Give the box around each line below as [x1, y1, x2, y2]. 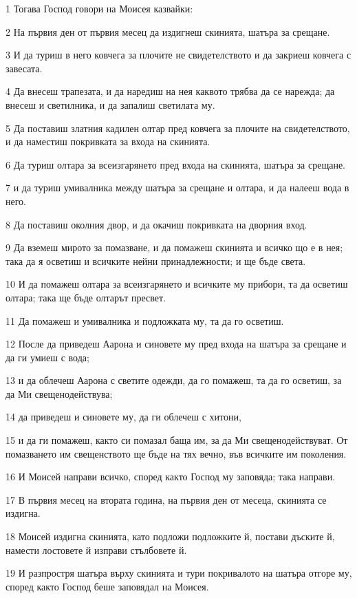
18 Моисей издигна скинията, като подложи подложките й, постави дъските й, [6, 529, 335, 544]
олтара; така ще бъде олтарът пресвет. [6, 290, 166, 304]
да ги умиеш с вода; [6, 350, 89, 364]
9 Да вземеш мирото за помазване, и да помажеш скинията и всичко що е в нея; [6, 240, 343, 255]
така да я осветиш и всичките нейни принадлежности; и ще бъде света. [6, 253, 306, 268]
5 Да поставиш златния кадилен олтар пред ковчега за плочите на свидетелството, [6, 120, 350, 135]
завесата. [6, 61, 43, 75]
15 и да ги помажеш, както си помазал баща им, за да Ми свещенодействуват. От [6, 433, 348, 447]
